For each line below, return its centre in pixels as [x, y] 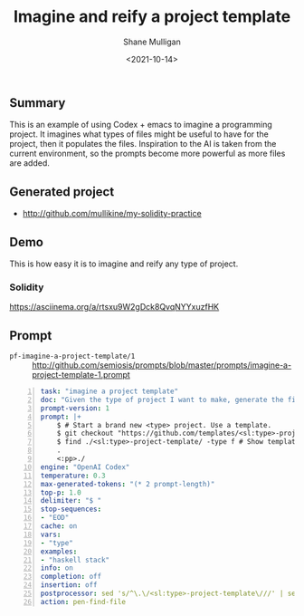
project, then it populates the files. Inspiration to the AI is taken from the [143, 144]
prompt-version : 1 [75, 408]
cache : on [59, 526]
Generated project [62, 192]
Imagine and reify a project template [152, 17]
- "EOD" [55, 518]
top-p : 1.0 [61, 492]
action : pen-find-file [83, 602]
